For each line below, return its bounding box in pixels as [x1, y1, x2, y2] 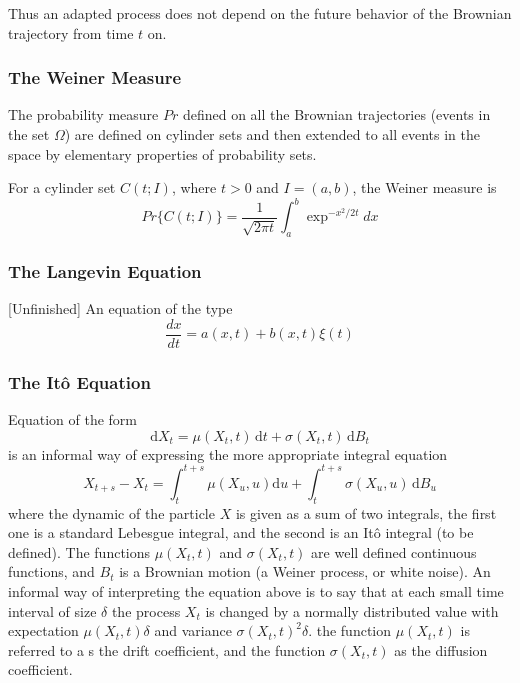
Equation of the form [8, 409, 137, 430]
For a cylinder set [8, 177, 116, 198]
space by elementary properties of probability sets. [8, 143, 317, 164]
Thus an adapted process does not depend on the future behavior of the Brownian [8, 3, 512, 23]
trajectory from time [8, 22, 134, 43]
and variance [154, 620, 232, 641]
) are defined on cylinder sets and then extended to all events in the [64, 124, 481, 144]
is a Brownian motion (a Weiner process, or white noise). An [119, 561, 491, 582]
